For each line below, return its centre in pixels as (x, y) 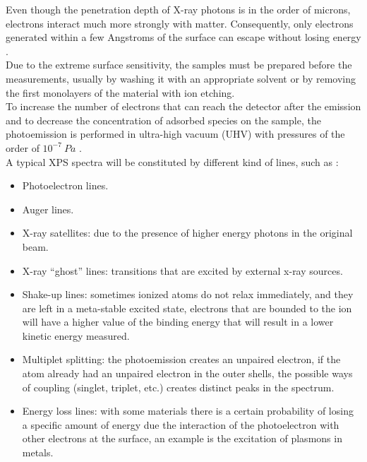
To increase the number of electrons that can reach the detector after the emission (183, 106)
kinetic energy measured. (76, 335)
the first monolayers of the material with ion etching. (120, 92)
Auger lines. (48, 209)
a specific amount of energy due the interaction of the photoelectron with (181, 424)
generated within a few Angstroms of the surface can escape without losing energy (183, 37)
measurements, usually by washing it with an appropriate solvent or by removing (181, 78)
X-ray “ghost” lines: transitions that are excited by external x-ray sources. (182, 270)
